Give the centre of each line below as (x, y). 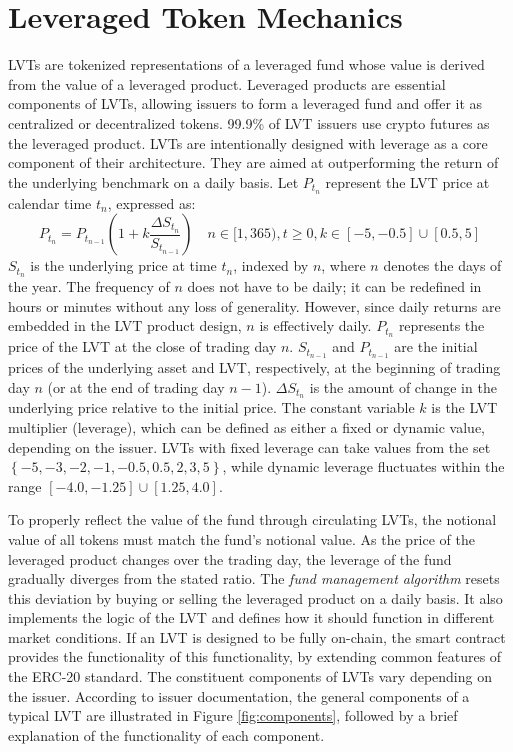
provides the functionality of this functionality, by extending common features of (255, 656)
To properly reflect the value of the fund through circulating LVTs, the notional (252, 519)
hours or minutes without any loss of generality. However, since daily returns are (254, 305)
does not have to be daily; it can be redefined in (334, 286)
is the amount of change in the (403, 386)
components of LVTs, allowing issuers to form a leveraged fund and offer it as (245, 103)
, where (343, 265)
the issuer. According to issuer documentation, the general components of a (239, 695)
